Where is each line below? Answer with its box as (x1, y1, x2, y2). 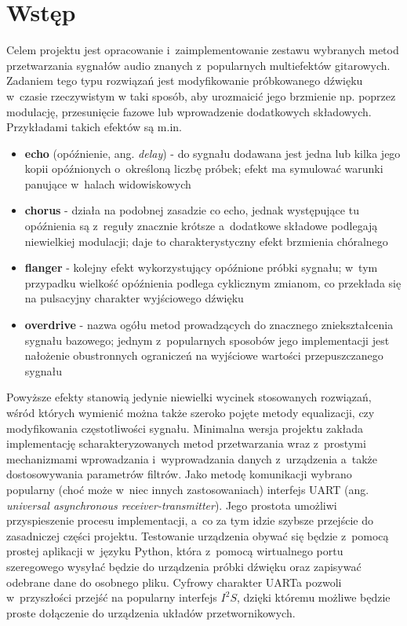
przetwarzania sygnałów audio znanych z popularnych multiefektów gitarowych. (6, 57, 391, 73)
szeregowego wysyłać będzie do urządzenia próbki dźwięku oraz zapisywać (6, 558, 362, 574)
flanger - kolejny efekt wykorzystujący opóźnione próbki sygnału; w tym (24, 259, 378, 276)
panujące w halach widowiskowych (24, 175, 191, 192)
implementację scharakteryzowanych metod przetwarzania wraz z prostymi (6, 435, 366, 452)
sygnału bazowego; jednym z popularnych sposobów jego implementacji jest (24, 331, 390, 348)
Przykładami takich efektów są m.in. (6, 119, 182, 135)
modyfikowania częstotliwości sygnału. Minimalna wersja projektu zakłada (6, 419, 364, 436)
